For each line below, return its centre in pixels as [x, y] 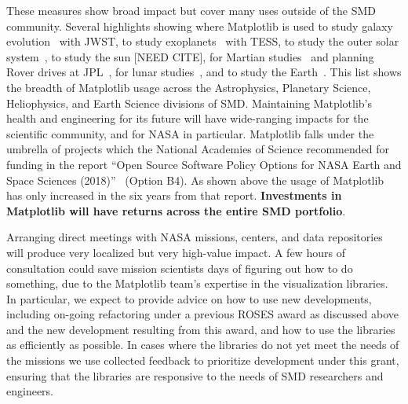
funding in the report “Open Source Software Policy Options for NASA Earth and [204, 164]
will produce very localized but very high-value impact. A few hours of [176, 252]
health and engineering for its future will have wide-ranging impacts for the [188, 118]
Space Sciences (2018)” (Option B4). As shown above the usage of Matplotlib [195, 180]
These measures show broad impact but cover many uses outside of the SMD [191, 10]
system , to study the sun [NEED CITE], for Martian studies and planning [190, 56]
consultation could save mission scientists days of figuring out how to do [180, 268]
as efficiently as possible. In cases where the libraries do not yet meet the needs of [203, 345]
